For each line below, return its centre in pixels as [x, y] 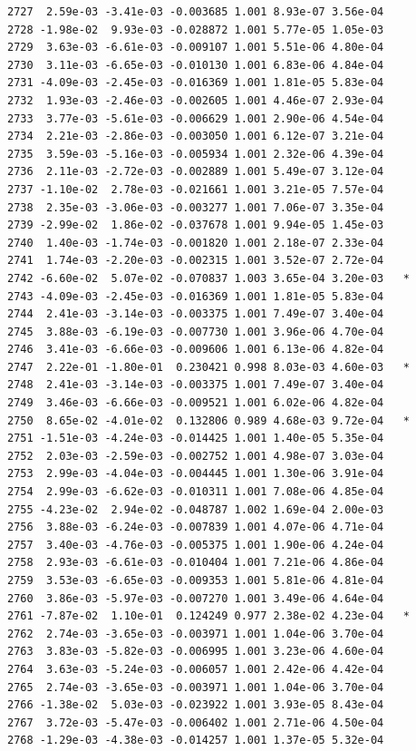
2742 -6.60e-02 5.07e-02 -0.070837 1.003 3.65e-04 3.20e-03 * [208, 278]
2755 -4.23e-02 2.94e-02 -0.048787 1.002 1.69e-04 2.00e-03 [196, 509]
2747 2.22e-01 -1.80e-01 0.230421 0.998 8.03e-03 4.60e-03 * [208, 367]
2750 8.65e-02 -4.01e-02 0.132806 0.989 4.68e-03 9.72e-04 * [208, 420]
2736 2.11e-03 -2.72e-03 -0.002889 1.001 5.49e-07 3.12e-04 [196, 172]
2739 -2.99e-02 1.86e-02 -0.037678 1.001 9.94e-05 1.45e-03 [196, 225]
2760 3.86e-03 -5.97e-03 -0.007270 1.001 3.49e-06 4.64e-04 [196, 598]
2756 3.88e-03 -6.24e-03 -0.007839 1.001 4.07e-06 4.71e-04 [196, 527]
